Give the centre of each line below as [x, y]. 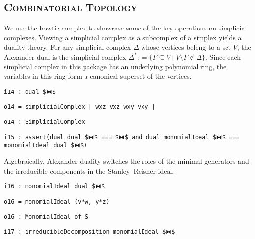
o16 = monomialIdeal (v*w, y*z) [57, 201]
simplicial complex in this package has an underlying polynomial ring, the [115, 66]
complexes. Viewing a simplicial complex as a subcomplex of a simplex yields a [123, 37]
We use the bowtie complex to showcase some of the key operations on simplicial [126, 28]
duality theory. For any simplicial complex [68, 47]
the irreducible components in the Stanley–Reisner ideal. [89, 170]
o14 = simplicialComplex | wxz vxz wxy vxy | [80, 107]
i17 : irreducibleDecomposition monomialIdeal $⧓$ [90, 232]
